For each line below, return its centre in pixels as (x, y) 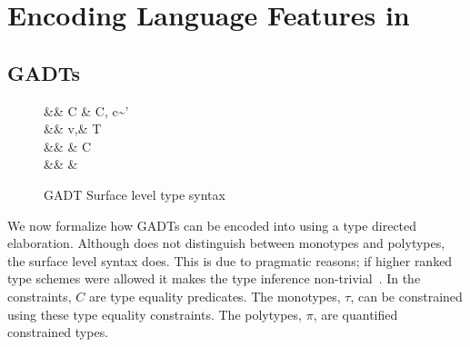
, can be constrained (406, 296)
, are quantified (355, 314)
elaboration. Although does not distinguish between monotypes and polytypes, (226, 243)
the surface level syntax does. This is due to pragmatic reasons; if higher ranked (230, 260)
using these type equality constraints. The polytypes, (155, 314)
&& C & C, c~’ (86, 110)
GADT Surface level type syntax (135, 194)
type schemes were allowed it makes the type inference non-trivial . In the (214, 278)
